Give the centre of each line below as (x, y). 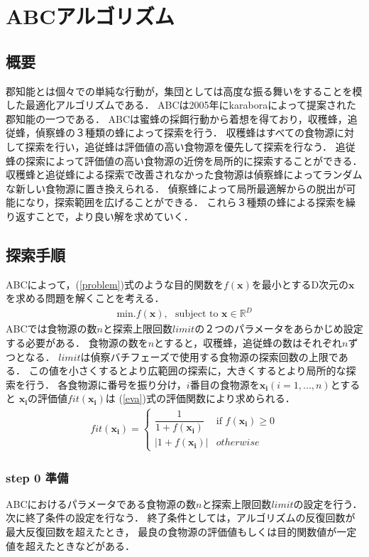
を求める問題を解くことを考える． (85, 298)
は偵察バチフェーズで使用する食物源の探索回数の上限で (209, 356)
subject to (197, 314)
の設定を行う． (328, 503)
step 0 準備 (37, 477)
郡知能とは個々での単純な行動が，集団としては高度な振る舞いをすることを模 (184, 91)
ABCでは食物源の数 (51, 329)
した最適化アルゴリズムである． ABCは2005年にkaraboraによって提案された (181, 105)
